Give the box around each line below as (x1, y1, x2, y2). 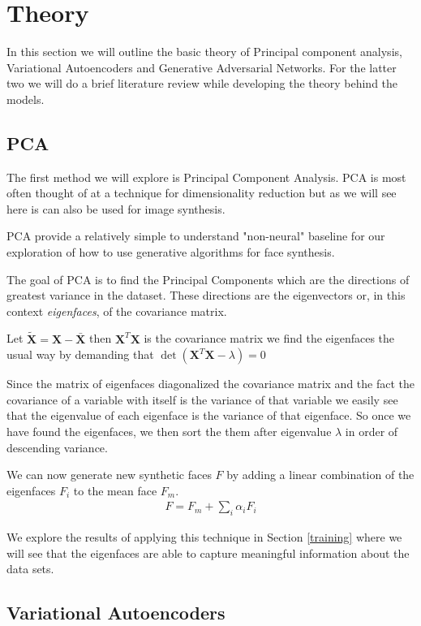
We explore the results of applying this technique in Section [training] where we (6, 529, 402, 546)
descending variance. (6, 438, 108, 455)
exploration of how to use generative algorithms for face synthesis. (6, 244, 335, 261)
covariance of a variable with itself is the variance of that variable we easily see (6, 391, 398, 408)
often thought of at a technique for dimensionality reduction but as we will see (6, 184, 397, 201)
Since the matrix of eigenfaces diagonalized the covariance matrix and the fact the (6, 375, 415, 392)
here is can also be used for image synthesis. (6, 200, 226, 217)
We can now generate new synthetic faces (6, 466, 212, 483)
